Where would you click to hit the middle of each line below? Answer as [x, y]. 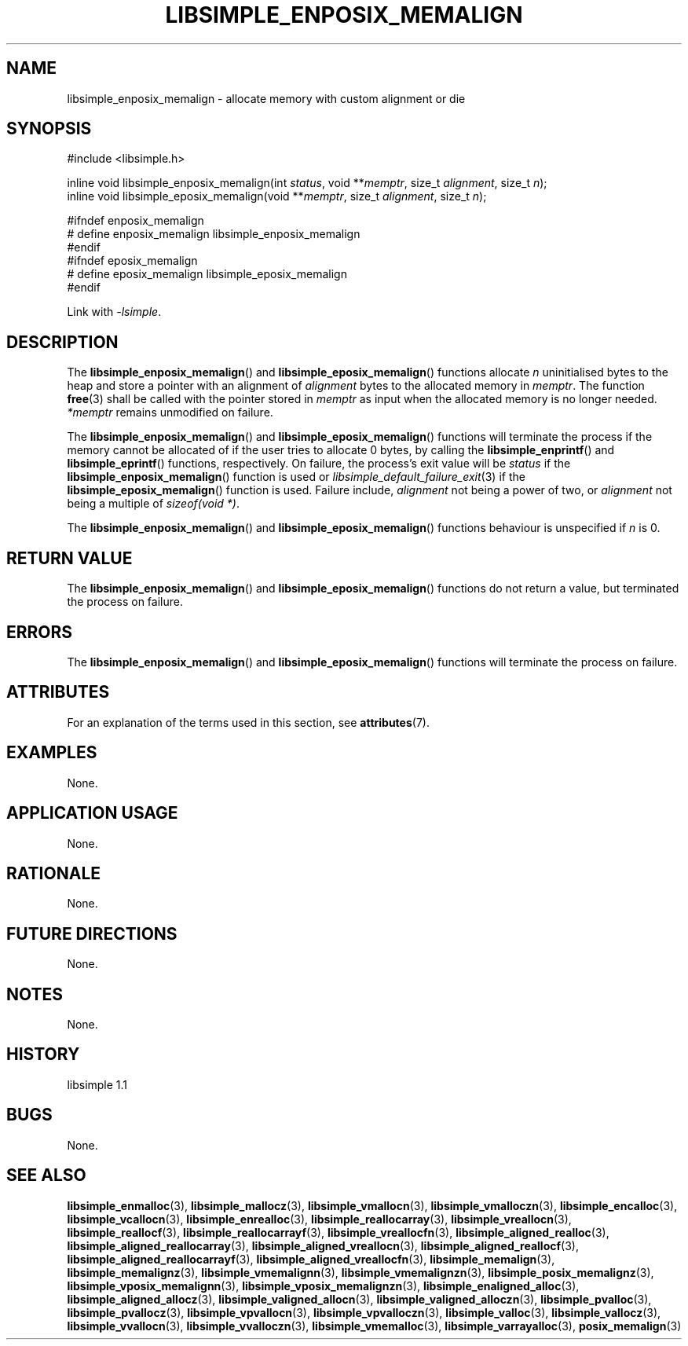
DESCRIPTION [62, 342]
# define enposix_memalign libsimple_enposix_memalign [214, 234]
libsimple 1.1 [97, 1084]
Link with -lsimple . [114, 312]
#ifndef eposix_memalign [132, 261]
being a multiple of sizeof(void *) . [153, 504]
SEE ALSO [46, 1175]
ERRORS [40, 632]
